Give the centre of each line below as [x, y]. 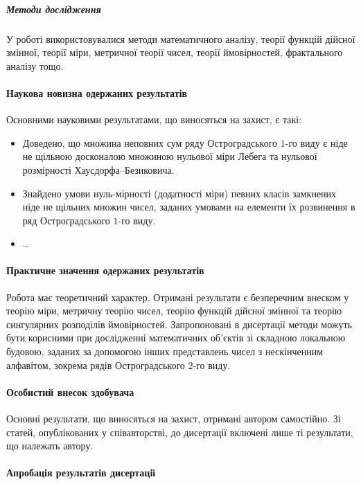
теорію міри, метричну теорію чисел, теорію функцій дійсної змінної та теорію [174, 311]
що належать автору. [50, 446]
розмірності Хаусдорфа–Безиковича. [98, 169]
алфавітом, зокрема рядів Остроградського [96, 365]
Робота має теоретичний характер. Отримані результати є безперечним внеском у [178, 297]
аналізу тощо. [35, 65]
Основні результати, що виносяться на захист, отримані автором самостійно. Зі [174, 419]
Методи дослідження [54, 9]
